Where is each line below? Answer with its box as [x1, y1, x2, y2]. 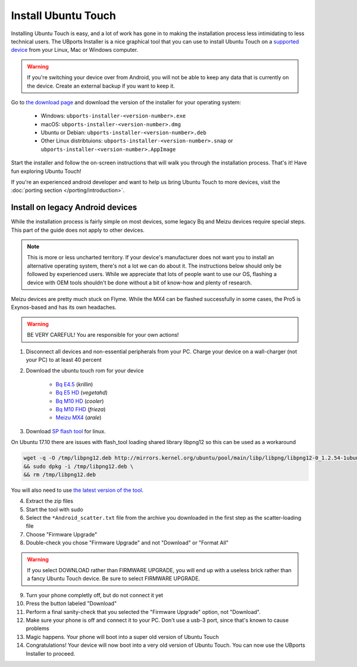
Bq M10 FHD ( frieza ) [55, 405, 106, 412]
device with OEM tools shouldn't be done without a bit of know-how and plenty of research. [27, 279, 252, 286]
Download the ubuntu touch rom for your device [26, 367, 144, 374]
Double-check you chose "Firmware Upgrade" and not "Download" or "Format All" [26, 539, 229, 547]
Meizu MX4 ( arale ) [55, 414, 102, 421]
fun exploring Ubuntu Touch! [11, 167, 82, 175]
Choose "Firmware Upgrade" [26, 531, 98, 538]
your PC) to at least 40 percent [26, 356, 102, 363]
